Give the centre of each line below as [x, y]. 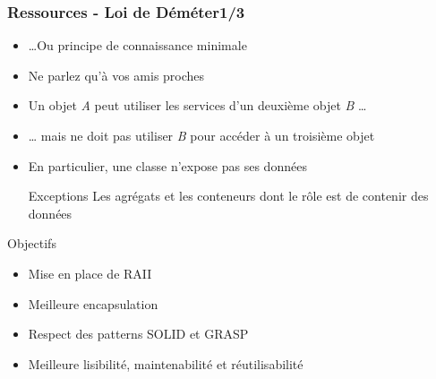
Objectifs [32, 243]
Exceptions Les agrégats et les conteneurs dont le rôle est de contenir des [228, 196]
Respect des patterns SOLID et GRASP [138, 334]
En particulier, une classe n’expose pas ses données [167, 165]
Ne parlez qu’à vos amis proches [116, 75]
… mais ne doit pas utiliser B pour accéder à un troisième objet [201, 135]
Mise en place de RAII [90, 273]
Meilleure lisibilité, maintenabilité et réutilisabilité [166, 363]
